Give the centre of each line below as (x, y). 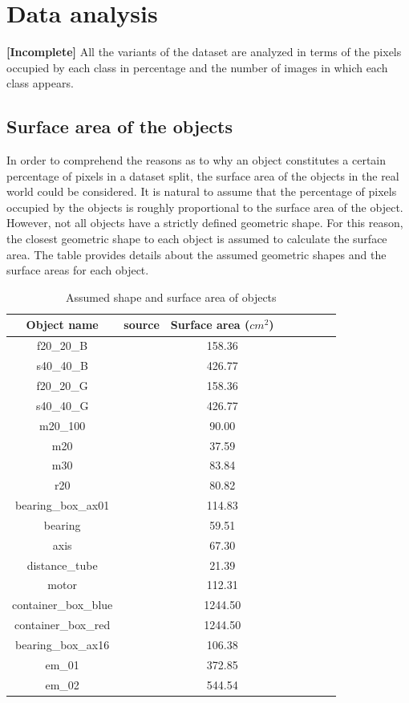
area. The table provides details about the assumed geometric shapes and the (196, 254)
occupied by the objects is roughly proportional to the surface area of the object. (205, 207)
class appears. (40, 83)
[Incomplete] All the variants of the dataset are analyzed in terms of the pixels (204, 52)
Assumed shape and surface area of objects (171, 297)
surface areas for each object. (78, 270)
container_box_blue (63, 605)
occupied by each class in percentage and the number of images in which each (197, 67)
